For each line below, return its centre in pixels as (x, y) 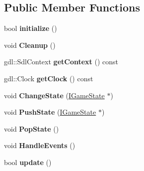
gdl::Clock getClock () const (49, 78)
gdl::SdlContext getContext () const (61, 62)
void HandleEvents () (40, 145)
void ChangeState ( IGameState (54, 95)
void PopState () (32, 128)
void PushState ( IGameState (50, 112)
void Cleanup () (30, 45)
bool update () (28, 162)
